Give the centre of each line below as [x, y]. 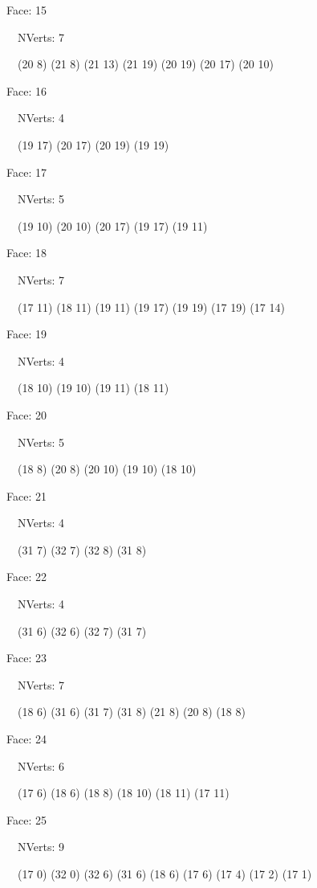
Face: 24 [26, 739]
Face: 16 [26, 90]
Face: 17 [26, 172]
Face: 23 [26, 658]
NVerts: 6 [41, 765]
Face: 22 [26, 577]
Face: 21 [26, 495]
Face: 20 [26, 414]
